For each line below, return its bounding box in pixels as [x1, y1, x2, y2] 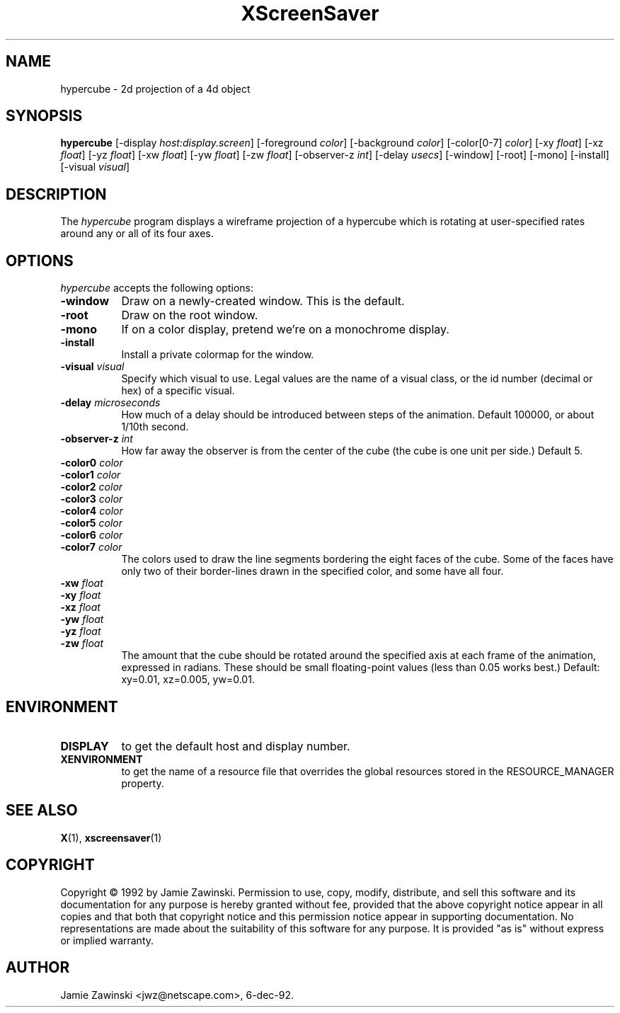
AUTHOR [6, 958, 70, 977]
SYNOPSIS [6, 107, 83, 125]
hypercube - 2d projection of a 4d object [60, 82, 251, 95]
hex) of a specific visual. [121, 384, 235, 397]
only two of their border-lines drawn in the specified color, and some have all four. [121, 565, 504, 578]
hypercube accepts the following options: [60, 282, 253, 294]
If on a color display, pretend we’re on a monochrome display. [121, 322, 449, 337]
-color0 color [60, 457, 123, 469]
